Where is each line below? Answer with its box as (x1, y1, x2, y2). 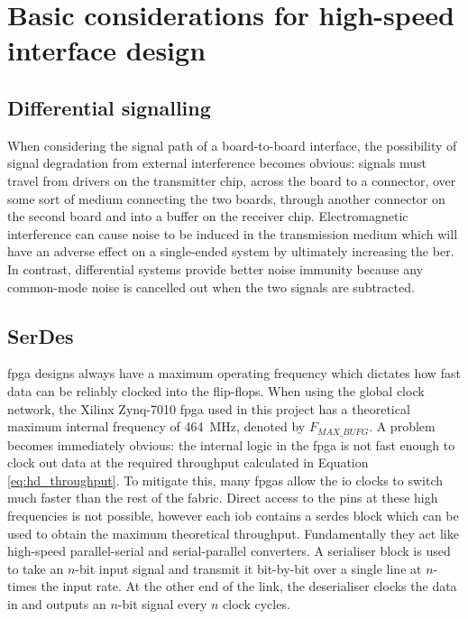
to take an (7, 559, 64, 577)
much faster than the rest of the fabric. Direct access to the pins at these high (7, 488, 438, 507)
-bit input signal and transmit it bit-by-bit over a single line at (75, 559, 422, 577)
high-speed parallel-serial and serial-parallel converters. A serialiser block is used (7, 541, 451, 560)
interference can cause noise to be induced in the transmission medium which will (7, 224, 458, 243)
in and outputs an (7, 594, 106, 613)
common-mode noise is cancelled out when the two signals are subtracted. (7, 277, 415, 296)
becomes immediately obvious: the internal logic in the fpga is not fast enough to (7, 435, 455, 454)
